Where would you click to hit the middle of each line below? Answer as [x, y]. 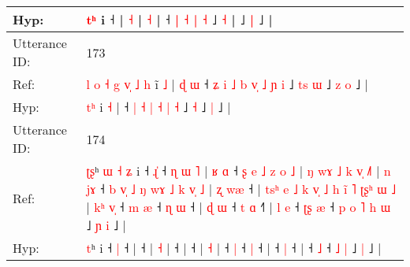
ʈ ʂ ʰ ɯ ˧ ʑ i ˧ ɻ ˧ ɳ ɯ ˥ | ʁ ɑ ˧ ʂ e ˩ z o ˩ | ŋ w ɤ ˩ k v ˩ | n [239, 171]
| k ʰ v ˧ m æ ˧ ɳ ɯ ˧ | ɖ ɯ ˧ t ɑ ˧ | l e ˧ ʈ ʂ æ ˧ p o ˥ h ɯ [239, 207]
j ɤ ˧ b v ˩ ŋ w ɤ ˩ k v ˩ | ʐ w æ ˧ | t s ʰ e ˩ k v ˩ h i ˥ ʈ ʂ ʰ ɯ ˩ [241, 189]
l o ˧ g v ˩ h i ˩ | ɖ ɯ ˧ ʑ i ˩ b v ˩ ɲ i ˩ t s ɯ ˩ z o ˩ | [227, 84]
